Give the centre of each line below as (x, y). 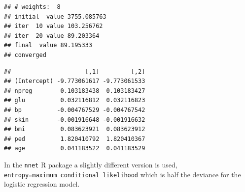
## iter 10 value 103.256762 (53, 26)
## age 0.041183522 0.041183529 (75, 149)
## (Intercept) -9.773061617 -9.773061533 (75, 81)
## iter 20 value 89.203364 (52, 36)
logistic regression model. (42, 184)
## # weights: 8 (32, 7)
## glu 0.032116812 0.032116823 (75, 100)
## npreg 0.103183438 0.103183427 (75, 91)
